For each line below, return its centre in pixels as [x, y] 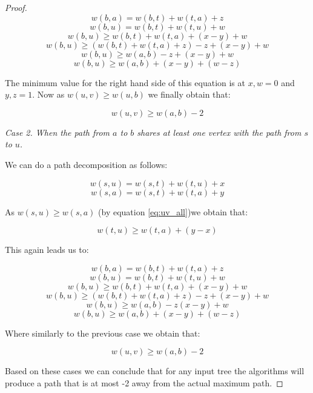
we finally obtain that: [189, 94]
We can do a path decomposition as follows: [86, 164]
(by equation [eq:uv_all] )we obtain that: [173, 211]
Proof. [16, 7]
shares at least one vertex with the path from [219, 132]
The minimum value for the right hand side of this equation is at [125, 82]
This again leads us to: [47, 250]
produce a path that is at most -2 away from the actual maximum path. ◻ [144, 382]
